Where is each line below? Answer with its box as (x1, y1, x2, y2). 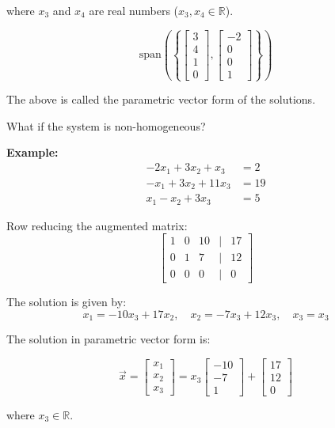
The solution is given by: (6, 294, 127, 310)
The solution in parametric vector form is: (6, 331, 211, 347)
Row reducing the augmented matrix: (6, 217, 188, 233)
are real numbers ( (89, 2, 179, 18)
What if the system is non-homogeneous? (6, 117, 206, 134)
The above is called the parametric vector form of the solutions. (6, 91, 316, 108)
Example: (6, 144, 59, 161)
